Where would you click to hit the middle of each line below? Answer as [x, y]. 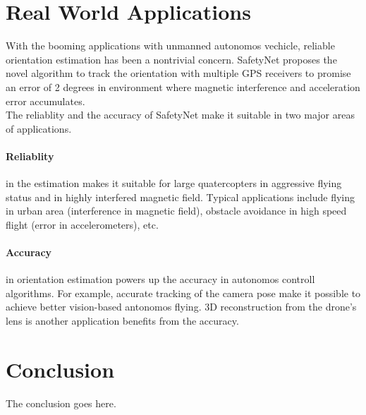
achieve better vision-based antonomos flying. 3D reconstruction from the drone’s [181, 307]
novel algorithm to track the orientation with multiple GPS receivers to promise [178, 73]
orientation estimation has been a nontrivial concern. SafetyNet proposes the [171, 59]
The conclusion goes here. [61, 403]
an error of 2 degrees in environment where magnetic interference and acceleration [183, 86]
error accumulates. [45, 101]
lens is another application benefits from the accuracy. [122, 321]
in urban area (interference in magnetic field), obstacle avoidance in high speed [176, 211]
